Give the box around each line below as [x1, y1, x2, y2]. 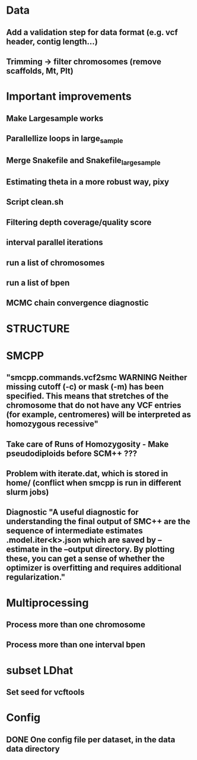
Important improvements [6, 90, 132, 103]
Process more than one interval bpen [6, 639, 145, 650]
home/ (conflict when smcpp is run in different [6, 477, 182, 487]
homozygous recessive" [6, 419, 99, 429]
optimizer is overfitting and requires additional [6, 563, 182, 573]
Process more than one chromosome [6, 619, 145, 629]
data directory [6, 743, 61, 754]
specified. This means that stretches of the [6, 391, 169, 401]
